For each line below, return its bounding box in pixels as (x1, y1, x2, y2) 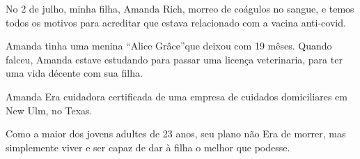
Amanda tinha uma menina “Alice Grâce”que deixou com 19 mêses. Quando (6, 38, 332, 53)
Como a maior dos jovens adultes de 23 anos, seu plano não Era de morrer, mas (6, 126, 346, 141)
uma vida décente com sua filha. (6, 66, 143, 80)
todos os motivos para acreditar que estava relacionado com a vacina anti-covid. (6, 15, 346, 29)
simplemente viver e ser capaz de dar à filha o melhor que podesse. (6, 139, 290, 154)
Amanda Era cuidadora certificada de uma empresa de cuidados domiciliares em (6, 89, 347, 103)
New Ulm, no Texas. (6, 103, 93, 117)
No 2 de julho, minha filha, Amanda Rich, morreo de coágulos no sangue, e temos (6, 1, 354, 15)
